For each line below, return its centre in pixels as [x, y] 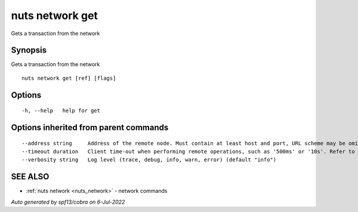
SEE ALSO [30, 177]
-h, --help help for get [61, 111]
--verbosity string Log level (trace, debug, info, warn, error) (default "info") [149, 160]
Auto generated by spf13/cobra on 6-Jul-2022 [68, 202]
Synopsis [29, 50]
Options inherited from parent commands [90, 128]
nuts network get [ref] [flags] [69, 78]
